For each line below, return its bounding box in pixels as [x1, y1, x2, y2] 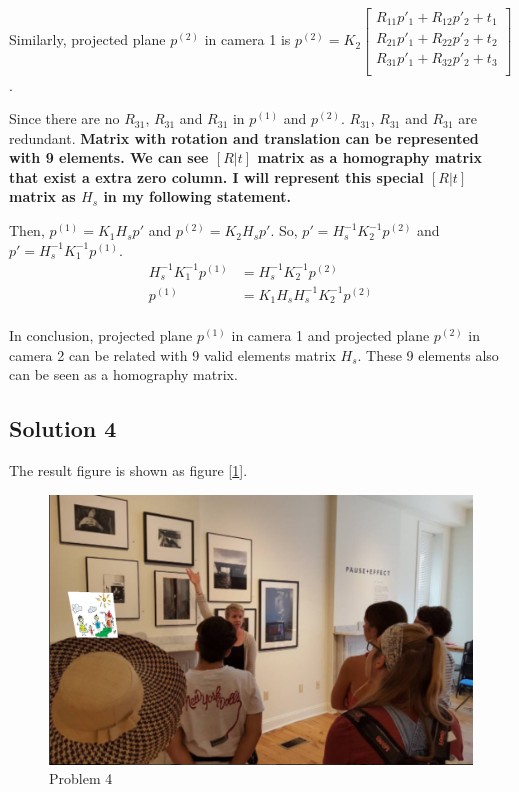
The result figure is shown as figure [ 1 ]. [9, 460, 248, 481]
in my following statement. [103, 186, 292, 207]
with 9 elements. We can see [9, 147, 209, 168]
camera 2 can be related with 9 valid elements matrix [9, 344, 336, 365]
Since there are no [9, 108, 120, 129]
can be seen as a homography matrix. [9, 364, 238, 385]
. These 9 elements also [357, 344, 499, 365]
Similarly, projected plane [9, 29, 166, 50]
